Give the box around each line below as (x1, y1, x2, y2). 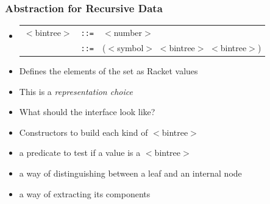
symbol (117, 41, 144, 54)
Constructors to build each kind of (19, 125, 148, 138)
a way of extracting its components (19, 187, 151, 200)
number (113, 26, 143, 38)
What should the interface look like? (19, 105, 155, 118)
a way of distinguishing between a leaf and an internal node (19, 167, 242, 179)
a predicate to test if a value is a (19, 146, 141, 159)
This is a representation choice (19, 85, 133, 97)
